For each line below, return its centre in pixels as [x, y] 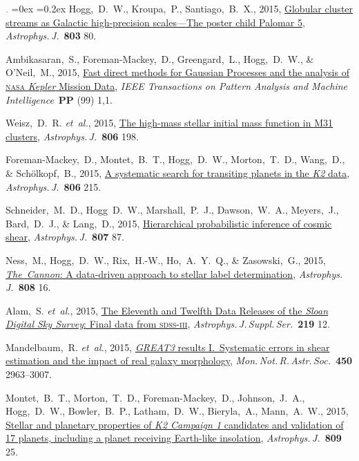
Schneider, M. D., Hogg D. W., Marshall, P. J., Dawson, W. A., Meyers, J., [172, 210]
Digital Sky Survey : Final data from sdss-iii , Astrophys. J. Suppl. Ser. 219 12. [168, 324]
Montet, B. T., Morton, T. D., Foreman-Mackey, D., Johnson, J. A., [155, 397]
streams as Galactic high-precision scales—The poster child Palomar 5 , [155, 22]
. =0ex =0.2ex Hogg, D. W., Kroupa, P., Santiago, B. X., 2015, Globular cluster [179, 8]
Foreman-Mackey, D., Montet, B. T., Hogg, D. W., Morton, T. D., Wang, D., [175, 159]
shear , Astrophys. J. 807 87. [65, 237]
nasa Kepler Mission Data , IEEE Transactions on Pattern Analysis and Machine [177, 85]
